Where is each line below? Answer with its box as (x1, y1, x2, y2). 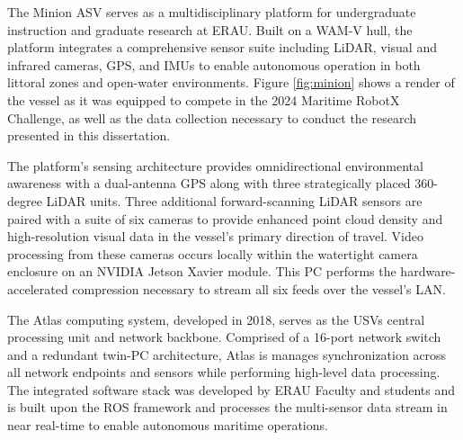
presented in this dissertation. (7, 126, 171, 145)
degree (7, 191, 42, 210)
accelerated (7, 279, 68, 298)
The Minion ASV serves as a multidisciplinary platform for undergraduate (7, 3, 416, 21)
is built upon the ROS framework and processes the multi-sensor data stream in (7, 398, 448, 417)
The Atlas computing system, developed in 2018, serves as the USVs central (7, 310, 425, 328)
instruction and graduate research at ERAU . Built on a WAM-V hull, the (7, 20, 413, 39)
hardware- (400, 262, 456, 281)
